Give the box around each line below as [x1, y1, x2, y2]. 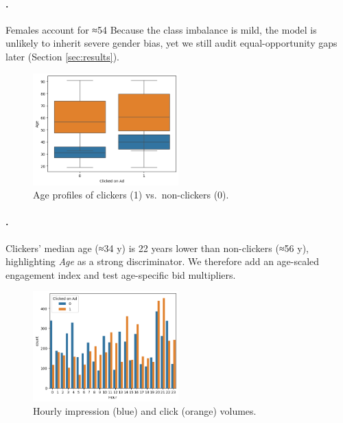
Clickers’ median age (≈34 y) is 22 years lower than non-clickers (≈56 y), [5, 240, 309, 255]
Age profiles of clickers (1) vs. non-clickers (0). [33, 187, 229, 202]
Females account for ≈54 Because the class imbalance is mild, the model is [5, 22, 317, 36]
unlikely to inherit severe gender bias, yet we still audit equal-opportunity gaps [5, 36, 338, 50]
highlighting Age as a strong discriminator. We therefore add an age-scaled [5, 254, 320, 268]
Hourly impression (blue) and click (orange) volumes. [33, 404, 257, 418]
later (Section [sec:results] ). [5, 49, 119, 63]
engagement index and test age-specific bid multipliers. [5, 267, 236, 282]
